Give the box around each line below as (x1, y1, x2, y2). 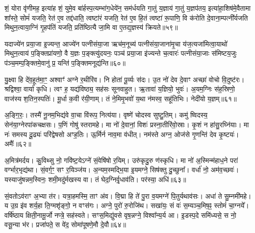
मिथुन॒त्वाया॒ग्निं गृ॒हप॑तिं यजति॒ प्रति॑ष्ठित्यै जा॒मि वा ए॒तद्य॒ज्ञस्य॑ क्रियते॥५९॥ (4, 22, 178, 32)
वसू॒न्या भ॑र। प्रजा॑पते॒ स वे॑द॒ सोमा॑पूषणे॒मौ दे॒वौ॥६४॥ (4, 219, 126, 230)
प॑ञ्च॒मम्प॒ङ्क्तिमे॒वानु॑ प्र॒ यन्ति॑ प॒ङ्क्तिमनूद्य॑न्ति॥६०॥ (4, 57, 126, 68)
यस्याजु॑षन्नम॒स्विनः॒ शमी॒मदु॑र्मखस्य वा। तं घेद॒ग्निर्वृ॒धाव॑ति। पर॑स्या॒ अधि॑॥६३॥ (4, 174, 186, 184)
